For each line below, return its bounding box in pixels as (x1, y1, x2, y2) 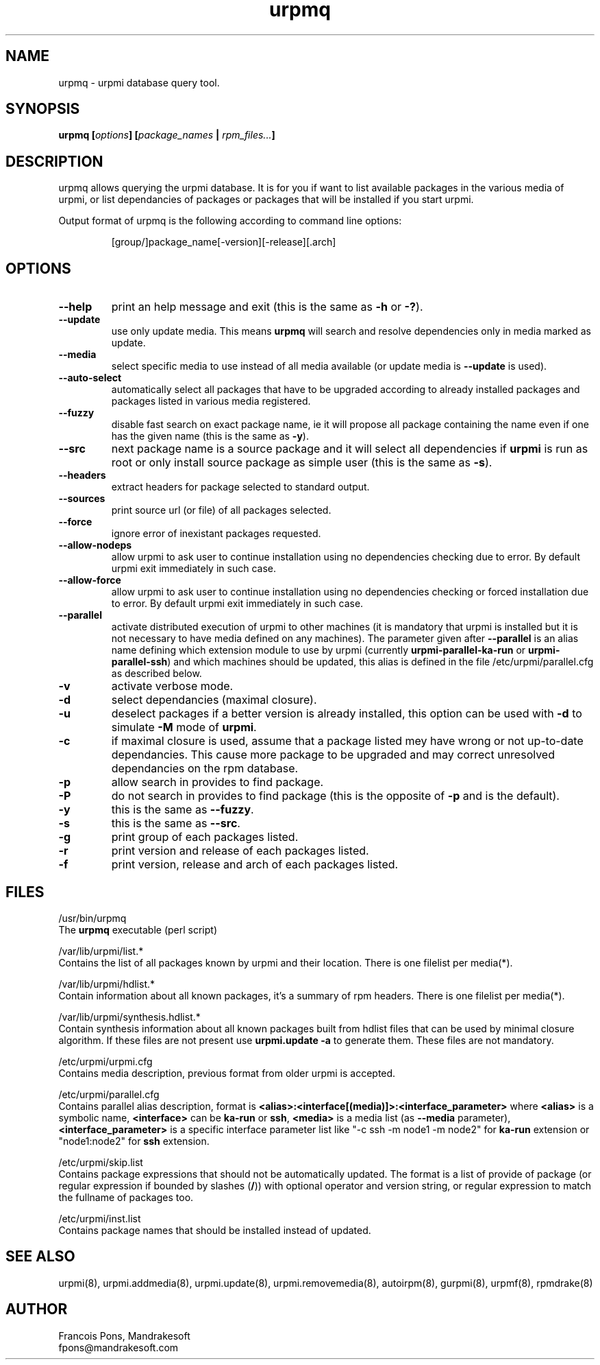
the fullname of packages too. (58, 1191, 194, 1203)
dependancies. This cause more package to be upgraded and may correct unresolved (111, 748, 555, 762)
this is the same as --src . (111, 816, 240, 831)
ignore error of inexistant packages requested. (111, 527, 321, 540)
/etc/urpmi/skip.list (58, 1156, 143, 1168)
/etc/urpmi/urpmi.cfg (58, 1055, 153, 1067)
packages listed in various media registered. (111, 395, 311, 407)
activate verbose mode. (111, 679, 234, 693)
